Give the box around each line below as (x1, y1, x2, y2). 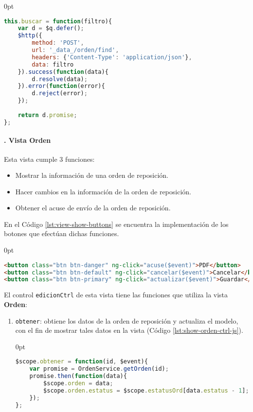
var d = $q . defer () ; (18, 25, 84, 32)
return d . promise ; (18, 111, 77, 119)
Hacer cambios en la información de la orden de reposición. (15, 186, 191, 196)
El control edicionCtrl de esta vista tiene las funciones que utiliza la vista (4, 290, 228, 300)
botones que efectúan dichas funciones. (4, 228, 119, 239)
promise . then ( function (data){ (29, 373, 127, 380)
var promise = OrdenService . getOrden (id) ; (29, 365, 169, 373)
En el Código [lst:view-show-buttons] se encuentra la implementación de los (4, 219, 229, 229)
